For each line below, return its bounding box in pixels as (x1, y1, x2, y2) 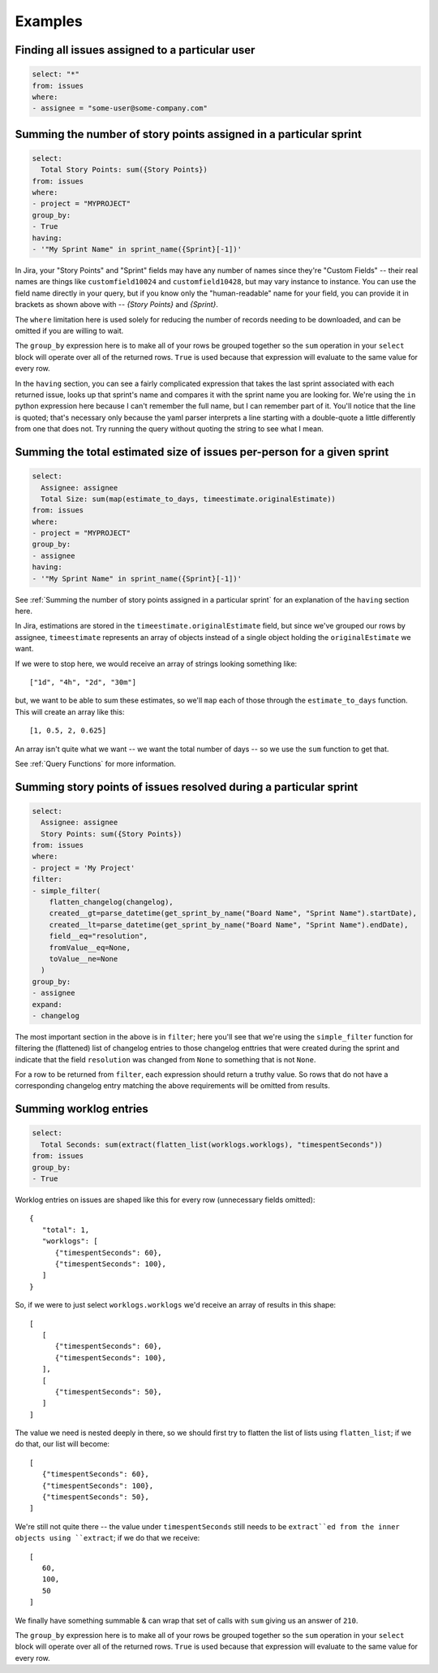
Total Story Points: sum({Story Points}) (41, 165, 208, 175)
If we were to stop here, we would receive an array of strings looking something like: (15, 659, 298, 668)
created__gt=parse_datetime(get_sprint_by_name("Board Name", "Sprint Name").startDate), (49, 909, 418, 918)
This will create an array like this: (15, 707, 125, 716)
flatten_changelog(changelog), (49, 897, 174, 907)
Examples (15, 12, 83, 30)
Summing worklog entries (15, 1102, 149, 1116)
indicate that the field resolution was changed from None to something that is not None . (15, 1054, 316, 1064)
